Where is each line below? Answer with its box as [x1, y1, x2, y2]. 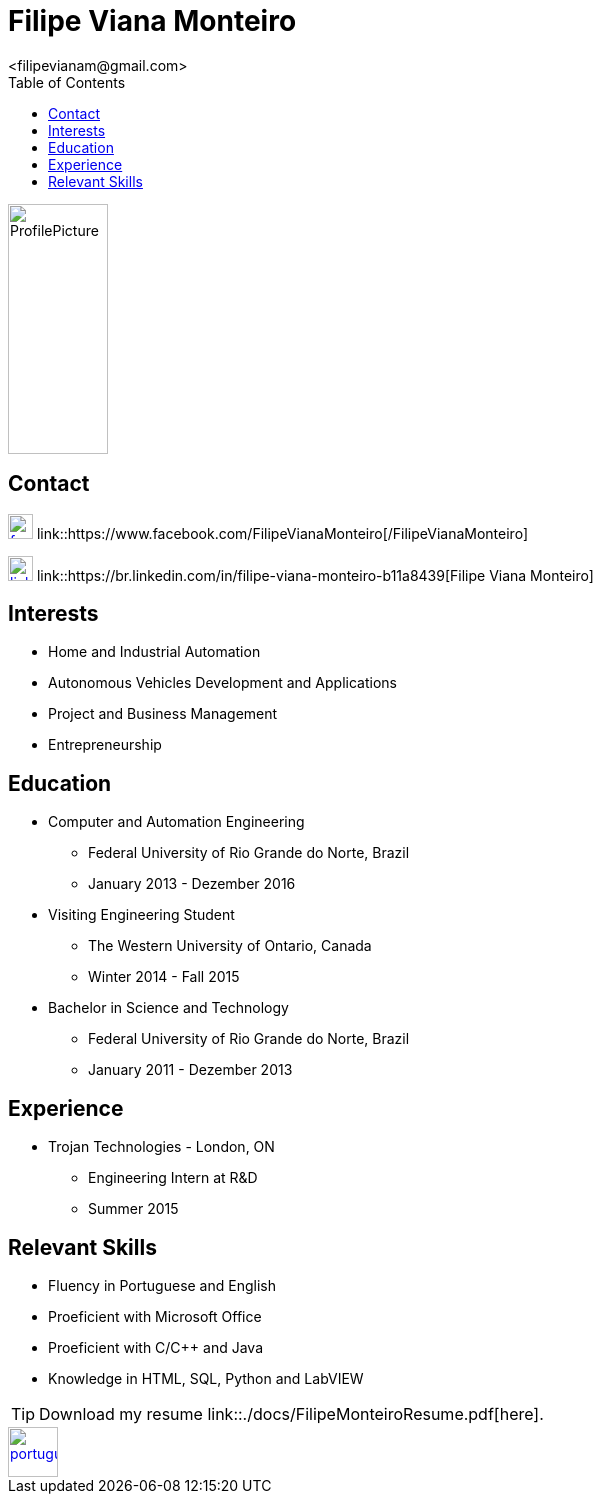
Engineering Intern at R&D [88, 1169, 258, 1187]
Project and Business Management [48, 705, 278, 723]
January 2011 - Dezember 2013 [88, 1061, 293, 1079]
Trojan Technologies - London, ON [48, 1138, 275, 1156]
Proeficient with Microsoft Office [48, 1307, 262, 1325]
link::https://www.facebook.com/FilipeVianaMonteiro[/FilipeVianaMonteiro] [36, 524, 528, 542]
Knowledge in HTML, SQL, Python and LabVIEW [48, 1369, 364, 1387]
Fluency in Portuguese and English [48, 1276, 276, 1294]
